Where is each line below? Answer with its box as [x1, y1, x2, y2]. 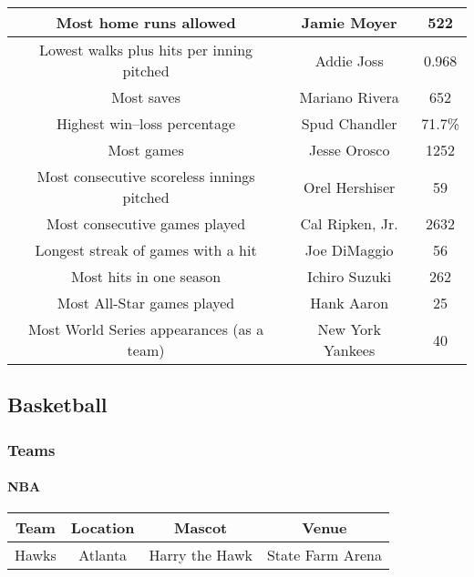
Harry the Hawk [149, 544, 252, 566]
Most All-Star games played [57, 292, 235, 313]
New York [317, 319, 381, 339]
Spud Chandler [301, 113, 397, 134]
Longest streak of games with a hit [35, 239, 257, 260]
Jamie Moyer [301, 12, 397, 33]
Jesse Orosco [308, 139, 390, 160]
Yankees [324, 339, 376, 360]
